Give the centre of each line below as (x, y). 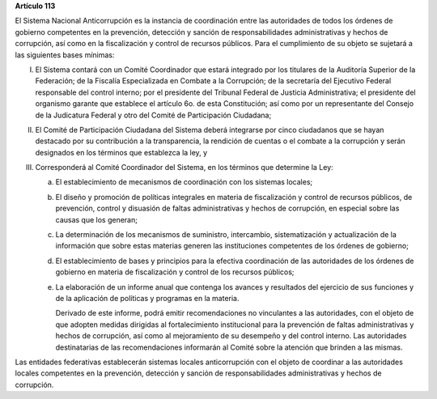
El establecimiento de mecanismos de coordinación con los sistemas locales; (184, 182)
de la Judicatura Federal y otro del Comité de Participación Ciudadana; (153, 115)
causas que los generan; (96, 219)
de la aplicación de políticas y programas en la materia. (147, 298)
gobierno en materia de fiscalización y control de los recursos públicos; (175, 272)
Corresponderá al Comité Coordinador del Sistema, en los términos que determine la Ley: (184, 168)
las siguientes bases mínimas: (65, 55)
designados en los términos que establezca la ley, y (121, 152)
